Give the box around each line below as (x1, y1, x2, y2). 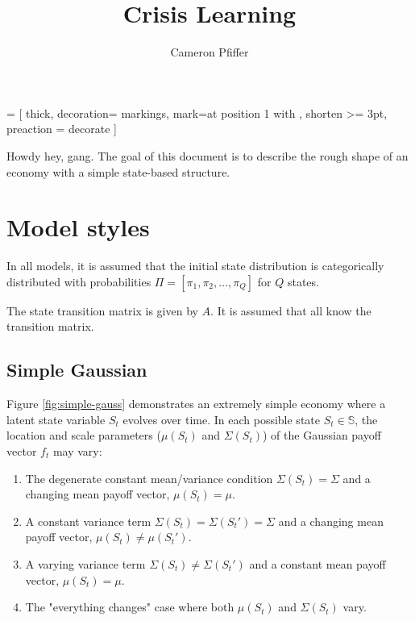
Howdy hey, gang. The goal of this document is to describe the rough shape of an (6, 147, 409, 164)
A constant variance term (25, 512, 151, 529)
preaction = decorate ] (6, 120, 117, 137)
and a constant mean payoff (249, 555, 386, 572)
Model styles (6, 210, 150, 244)
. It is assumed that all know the (210, 302, 371, 319)
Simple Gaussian (6, 357, 147, 382)
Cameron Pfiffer (170, 44, 249, 60)
